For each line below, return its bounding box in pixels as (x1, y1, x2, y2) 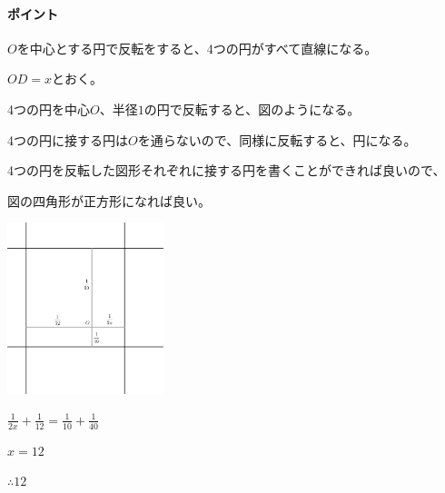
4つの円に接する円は (7, 130, 128, 149)
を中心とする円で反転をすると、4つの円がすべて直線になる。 (16, 38, 378, 57)
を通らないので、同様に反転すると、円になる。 (137, 130, 417, 149)
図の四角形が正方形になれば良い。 (7, 191, 211, 210)
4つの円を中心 (7, 99, 90, 118)
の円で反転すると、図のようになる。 (143, 99, 361, 118)
